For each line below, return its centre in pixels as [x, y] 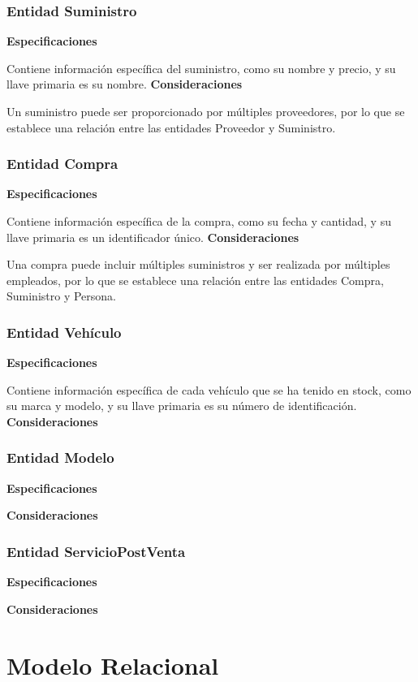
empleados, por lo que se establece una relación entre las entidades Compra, [195, 280]
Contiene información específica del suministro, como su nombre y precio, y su [201, 68]
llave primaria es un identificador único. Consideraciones [153, 237]
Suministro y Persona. [62, 296]
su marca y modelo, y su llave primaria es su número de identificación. [182, 406]
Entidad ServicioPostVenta [96, 551]
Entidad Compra [62, 164]
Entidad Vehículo [64, 332]
